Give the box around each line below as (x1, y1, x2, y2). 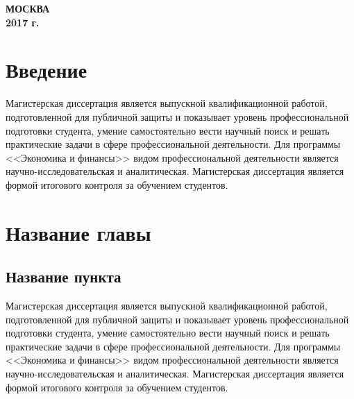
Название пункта (6, 266, 121, 287)
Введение (6, 56, 87, 84)
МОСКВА (6, 1, 50, 15)
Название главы (6, 218, 151, 246)
